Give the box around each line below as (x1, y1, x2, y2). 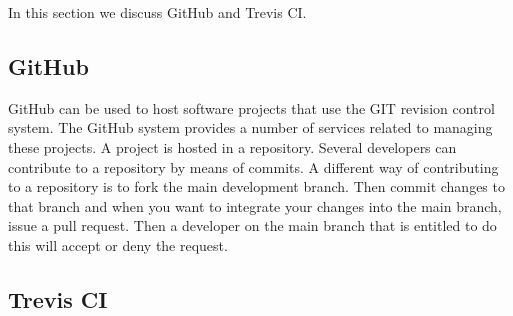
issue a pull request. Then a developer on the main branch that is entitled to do (8, 215, 497, 236)
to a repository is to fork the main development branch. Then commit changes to (8, 176, 505, 197)
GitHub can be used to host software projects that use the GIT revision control (8, 97, 495, 118)
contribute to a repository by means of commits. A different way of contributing (8, 156, 499, 177)
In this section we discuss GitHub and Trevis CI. (8, 2, 307, 22)
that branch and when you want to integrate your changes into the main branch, (8, 195, 502, 216)
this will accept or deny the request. (8, 234, 228, 255)
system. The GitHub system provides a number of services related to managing (8, 117, 493, 138)
